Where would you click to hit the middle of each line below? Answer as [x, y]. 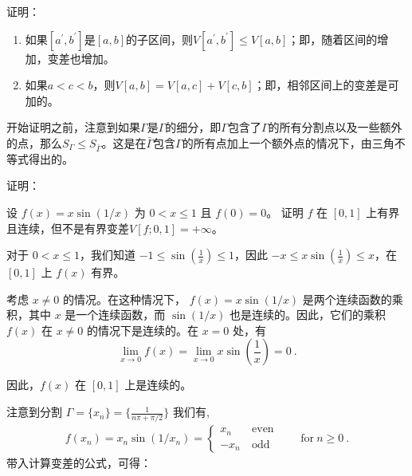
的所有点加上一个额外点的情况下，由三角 [288, 142]
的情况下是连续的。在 [143, 330]
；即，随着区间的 [333, 39]
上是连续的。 [158, 385]
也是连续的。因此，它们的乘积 [308, 315]
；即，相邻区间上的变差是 [321, 85]
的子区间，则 [160, 39]
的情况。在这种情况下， [125, 299]
